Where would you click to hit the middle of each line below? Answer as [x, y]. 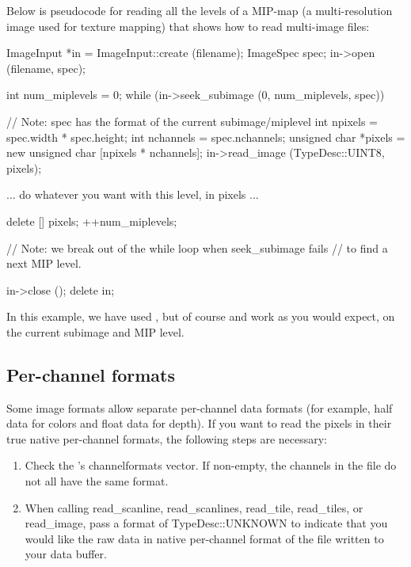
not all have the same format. [97, 481]
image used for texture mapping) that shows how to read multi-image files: [188, 26]
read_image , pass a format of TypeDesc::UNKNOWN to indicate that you [206, 523]
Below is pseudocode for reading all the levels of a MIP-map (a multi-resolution [200, 10]
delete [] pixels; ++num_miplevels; [92, 221]
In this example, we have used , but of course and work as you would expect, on [201, 316]
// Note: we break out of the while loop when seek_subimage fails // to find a [197, 247]
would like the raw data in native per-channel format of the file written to [204, 538]
